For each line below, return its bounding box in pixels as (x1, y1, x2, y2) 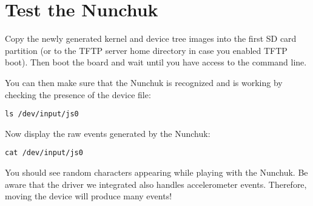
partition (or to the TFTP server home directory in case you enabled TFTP (5, 44, 288, 56)
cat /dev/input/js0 (5, 148, 83, 158)
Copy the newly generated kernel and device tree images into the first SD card (5, 32, 297, 45)
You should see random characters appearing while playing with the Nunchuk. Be (5, 166, 308, 178)
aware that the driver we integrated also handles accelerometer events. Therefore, (5, 178, 307, 190)
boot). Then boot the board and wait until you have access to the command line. (5, 56, 307, 68)
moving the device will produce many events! (5, 190, 172, 202)
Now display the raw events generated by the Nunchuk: (5, 127, 210, 139)
